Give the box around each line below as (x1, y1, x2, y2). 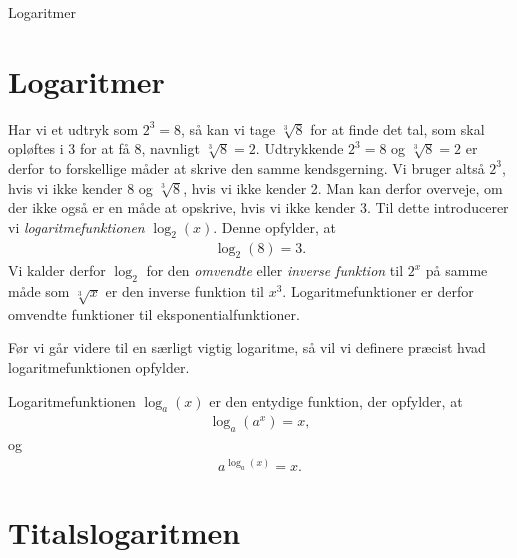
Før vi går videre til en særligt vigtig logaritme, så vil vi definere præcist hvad (8, 337, 486, 358)
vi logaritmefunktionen (8, 216, 145, 237)
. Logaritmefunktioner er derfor (282, 281, 474, 302)
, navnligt (141, 138, 200, 159)
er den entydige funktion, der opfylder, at (209, 390, 463, 411)
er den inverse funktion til (105, 281, 264, 302)
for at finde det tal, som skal (310, 118, 485, 139)
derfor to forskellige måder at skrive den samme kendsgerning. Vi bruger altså (8, 157, 485, 178)
